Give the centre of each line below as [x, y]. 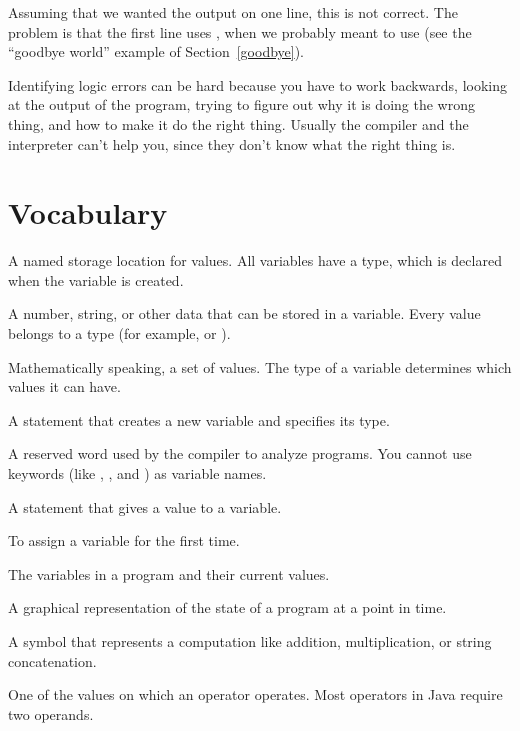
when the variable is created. [96, 279]
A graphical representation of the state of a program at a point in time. [227, 607]
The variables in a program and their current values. [169, 573]
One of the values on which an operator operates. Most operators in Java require [255, 694]
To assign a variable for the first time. [124, 540]
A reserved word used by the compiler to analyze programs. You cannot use [240, 453]
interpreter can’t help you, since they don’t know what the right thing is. [232, 143]
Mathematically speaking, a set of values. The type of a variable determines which [260, 366]
